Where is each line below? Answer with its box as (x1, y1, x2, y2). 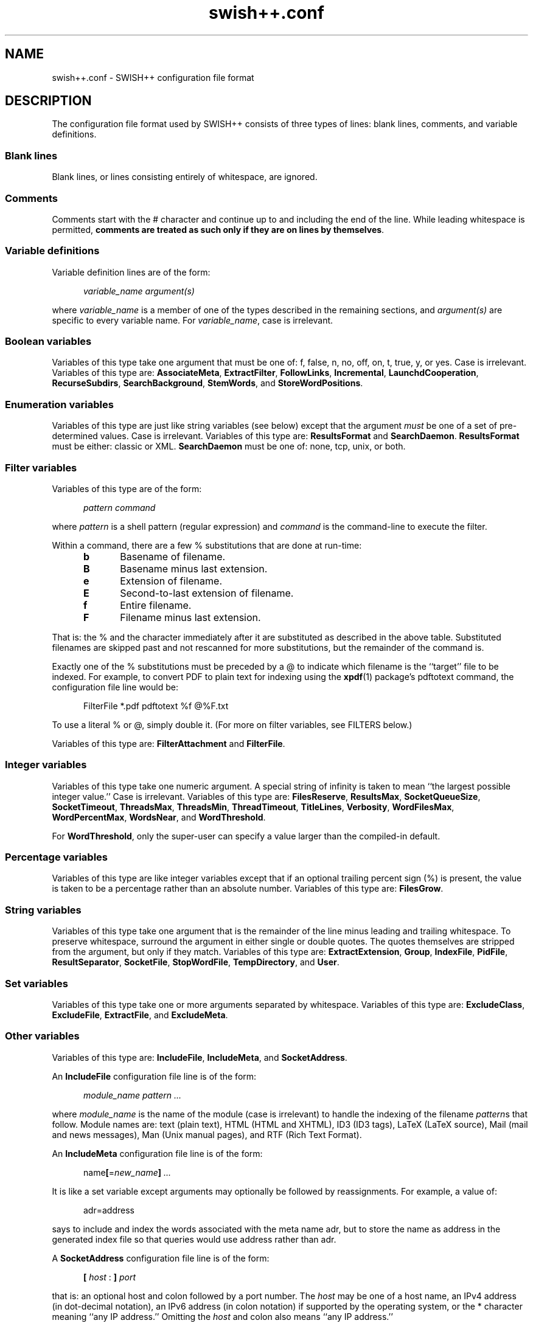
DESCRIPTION (5, 93, 92, 109)
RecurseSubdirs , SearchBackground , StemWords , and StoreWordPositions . (52, 378, 363, 389)
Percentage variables (5, 851, 108, 864)
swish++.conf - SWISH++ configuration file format (52, 72, 254, 83)
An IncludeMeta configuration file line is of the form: (52, 1148, 263, 1159)
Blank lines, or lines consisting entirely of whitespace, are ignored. (52, 172, 318, 182)
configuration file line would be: (52, 681, 178, 692)
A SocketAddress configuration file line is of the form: (52, 1252, 270, 1263)
